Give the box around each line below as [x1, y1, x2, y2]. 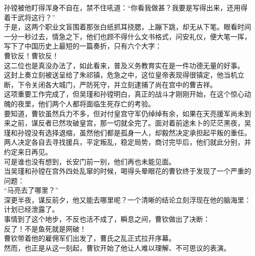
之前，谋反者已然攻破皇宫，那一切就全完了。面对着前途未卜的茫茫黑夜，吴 [10, 118, 251, 128]
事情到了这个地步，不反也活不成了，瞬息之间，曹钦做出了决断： [4, 214, 210, 224]
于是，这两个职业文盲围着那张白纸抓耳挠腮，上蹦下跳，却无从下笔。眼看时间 [4, 22, 251, 32]
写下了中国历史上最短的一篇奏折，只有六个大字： [4, 41, 162, 51]
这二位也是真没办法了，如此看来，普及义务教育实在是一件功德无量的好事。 [4, 60, 244, 70]
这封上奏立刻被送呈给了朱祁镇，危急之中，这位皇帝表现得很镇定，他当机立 [4, 70, 244, 80]
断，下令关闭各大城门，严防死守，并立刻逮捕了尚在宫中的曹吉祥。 [4, 79, 217, 89]
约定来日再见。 [4, 146, 52, 156]
